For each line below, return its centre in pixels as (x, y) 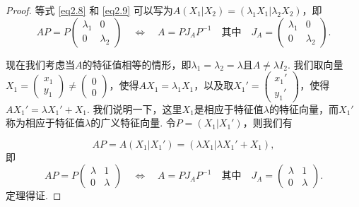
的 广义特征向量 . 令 (133, 123)
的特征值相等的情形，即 (137, 64)
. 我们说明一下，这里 (135, 108)
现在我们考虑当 (40, 64)
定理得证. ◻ (34, 195)
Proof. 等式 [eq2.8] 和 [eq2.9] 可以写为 (89, 10)
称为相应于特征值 (45, 123)
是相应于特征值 (229, 108)
